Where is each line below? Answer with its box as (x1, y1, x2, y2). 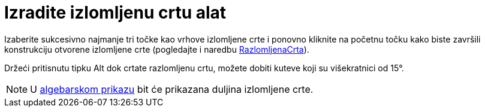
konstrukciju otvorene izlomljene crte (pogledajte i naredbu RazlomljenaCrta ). (4, 44, 309, 55)
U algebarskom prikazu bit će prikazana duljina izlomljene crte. (30, 83, 314, 95)
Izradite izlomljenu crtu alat (4, 2, 227, 23)
